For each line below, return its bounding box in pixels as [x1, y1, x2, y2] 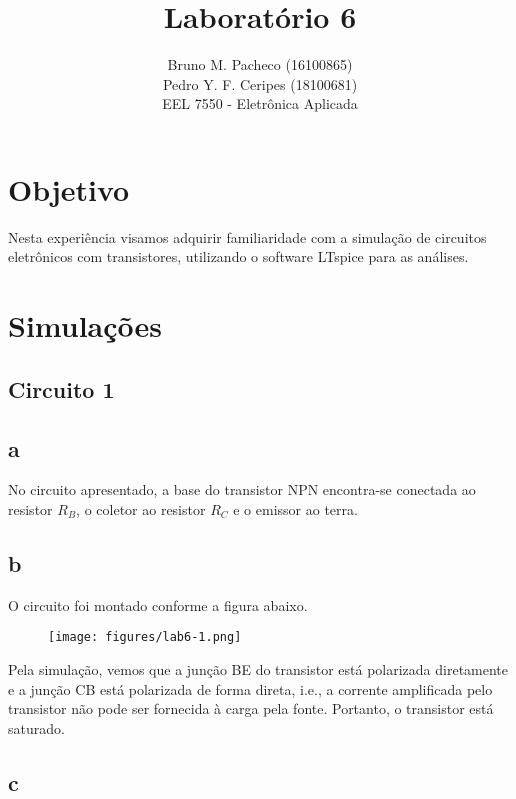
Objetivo [8, 168, 130, 209]
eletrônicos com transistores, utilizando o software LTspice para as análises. [8, 246, 469, 267]
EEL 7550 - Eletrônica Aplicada [162, 93, 358, 114]
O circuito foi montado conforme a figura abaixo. [8, 594, 308, 615]
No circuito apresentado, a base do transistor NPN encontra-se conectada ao [8, 479, 476, 500]
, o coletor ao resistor [76, 498, 206, 519]
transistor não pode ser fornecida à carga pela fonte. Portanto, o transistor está [8, 698, 494, 719]
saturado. [8, 717, 65, 738]
